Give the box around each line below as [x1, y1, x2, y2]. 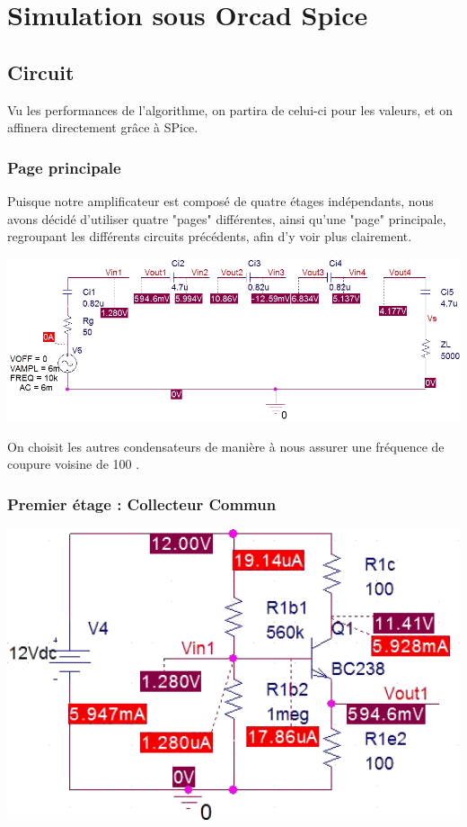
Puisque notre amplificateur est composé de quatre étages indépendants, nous [7, 191, 434, 210]
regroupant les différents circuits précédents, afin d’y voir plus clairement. [7, 227, 412, 246]
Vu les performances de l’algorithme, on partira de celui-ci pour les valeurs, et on [7, 100, 454, 119]
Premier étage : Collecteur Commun [7, 492, 277, 515]
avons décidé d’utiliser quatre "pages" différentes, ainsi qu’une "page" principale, [7, 209, 446, 228]
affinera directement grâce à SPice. [7, 118, 198, 137]
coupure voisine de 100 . [7, 454, 140, 473]
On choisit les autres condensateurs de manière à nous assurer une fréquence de [7, 436, 445, 455]
